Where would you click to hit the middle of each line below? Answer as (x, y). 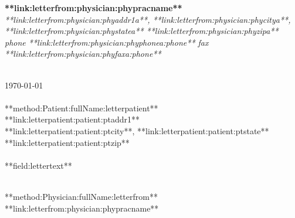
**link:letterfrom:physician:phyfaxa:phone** (83, 54)
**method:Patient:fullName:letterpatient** (82, 108)
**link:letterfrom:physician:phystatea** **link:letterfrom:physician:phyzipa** (142, 31)
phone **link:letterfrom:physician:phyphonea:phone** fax (107, 42)
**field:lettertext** (38, 165)
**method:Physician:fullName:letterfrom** (81, 196)
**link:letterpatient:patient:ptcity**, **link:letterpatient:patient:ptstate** (137, 130)
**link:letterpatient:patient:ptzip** (67, 142)
